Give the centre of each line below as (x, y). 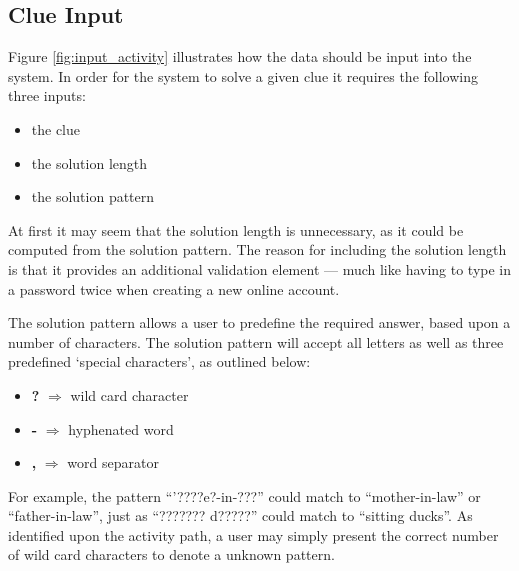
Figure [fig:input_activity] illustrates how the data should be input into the (240, 56)
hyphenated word (121, 428)
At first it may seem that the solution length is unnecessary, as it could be (236, 229)
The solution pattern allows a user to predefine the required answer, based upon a (259, 322)
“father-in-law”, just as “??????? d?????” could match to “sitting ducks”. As (240, 515)
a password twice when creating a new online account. (174, 288)
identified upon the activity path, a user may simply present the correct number (253, 534)
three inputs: (47, 95)
